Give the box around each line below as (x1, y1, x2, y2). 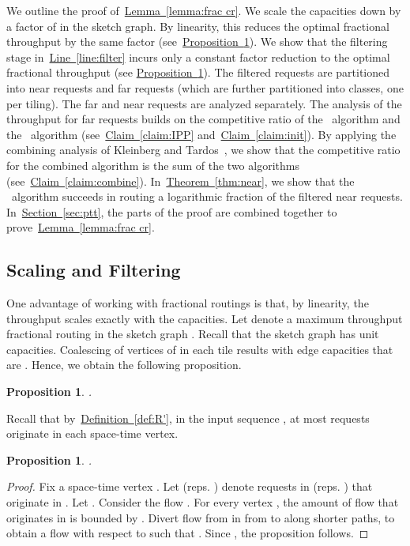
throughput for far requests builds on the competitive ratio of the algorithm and (6, 111, 401, 127)
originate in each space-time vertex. (6, 425, 179, 442)
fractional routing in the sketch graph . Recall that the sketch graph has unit (6, 326, 379, 342)
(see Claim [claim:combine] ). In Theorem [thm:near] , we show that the (6, 172, 355, 189)
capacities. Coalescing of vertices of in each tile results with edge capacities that (6, 341, 393, 357)
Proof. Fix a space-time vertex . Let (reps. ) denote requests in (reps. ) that (6, 478, 373, 495)
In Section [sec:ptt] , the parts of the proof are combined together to (6, 203, 337, 220)
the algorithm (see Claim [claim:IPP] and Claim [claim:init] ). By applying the (6, 126, 397, 142)
